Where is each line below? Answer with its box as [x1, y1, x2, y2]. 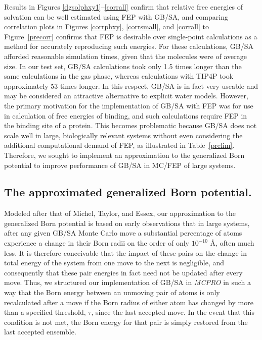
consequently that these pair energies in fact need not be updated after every [4, 267, 243, 277]
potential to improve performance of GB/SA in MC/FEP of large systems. [4, 159, 236, 170]
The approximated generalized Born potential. [4, 184, 252, 200]
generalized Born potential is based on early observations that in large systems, [4, 217, 250, 228]
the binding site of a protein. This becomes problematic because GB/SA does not [4, 120, 257, 131]
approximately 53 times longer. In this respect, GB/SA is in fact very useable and [4, 80, 258, 91]
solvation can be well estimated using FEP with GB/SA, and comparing [4, 11, 228, 22]
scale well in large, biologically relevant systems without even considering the [4, 130, 243, 140]
